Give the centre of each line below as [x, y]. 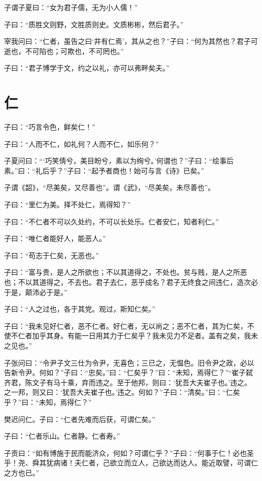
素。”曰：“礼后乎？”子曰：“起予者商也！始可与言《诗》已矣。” [104, 170]
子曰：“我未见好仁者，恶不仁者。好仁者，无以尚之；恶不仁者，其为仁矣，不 [129, 325]
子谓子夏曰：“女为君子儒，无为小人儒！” [71, 7]
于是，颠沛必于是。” [36, 292]
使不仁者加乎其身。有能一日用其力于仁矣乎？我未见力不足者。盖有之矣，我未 [131, 336]
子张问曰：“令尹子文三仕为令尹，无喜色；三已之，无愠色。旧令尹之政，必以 [129, 362]
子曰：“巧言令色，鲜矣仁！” [50, 127]
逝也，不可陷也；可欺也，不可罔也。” [64, 51]
